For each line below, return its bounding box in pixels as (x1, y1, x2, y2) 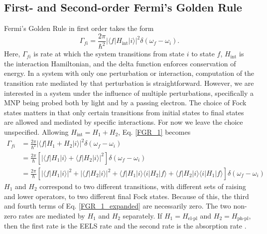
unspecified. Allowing (4, 126, 69, 137)
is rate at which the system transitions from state (33, 48, 184, 59)
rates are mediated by (18, 210, 85, 221)
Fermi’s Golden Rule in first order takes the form (4, 23, 154, 33)
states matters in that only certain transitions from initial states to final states (4, 107, 244, 117)
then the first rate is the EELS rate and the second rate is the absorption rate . (4, 221, 247, 231)
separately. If (123, 210, 162, 221)
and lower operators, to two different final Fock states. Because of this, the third (4, 191, 249, 201)
